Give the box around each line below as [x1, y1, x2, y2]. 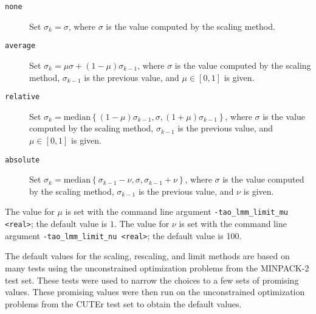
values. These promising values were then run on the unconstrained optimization [5, 285, 305, 298]
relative [5, 92, 40, 102]
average [5, 41, 36, 51]
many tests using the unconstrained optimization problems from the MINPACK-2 [5, 261, 309, 274]
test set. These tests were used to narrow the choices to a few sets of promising [5, 273, 299, 286]
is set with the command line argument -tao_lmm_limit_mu [65, 205, 288, 218]
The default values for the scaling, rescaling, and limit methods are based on [5, 249, 290, 262]
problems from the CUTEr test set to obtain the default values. [5, 297, 242, 310]
